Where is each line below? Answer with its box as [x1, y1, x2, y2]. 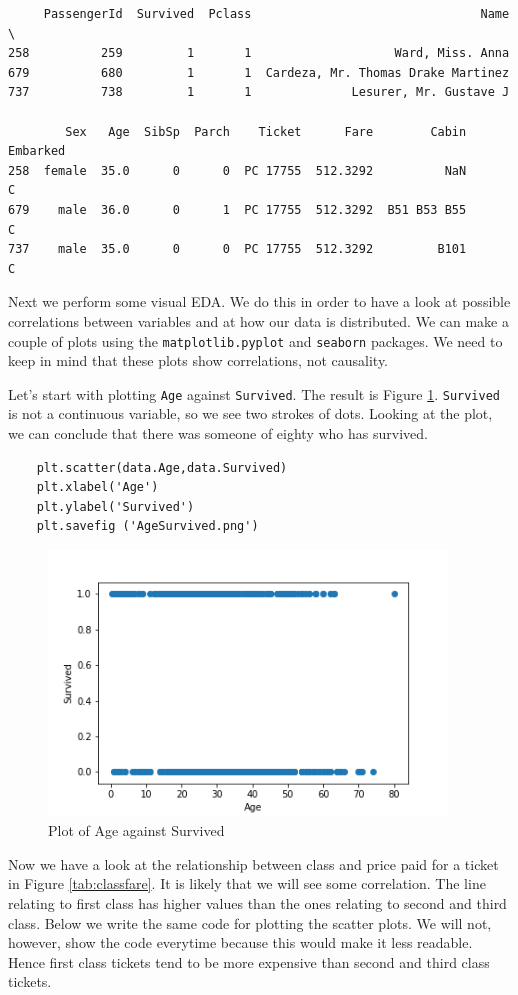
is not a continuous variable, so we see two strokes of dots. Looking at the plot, [8, 403, 493, 424]
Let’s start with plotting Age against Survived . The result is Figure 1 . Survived [8, 383, 501, 404]
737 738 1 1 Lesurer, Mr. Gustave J [8, 85, 510, 100]
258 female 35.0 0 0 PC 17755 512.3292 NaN [8, 163, 467, 178]
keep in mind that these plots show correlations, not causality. [8, 350, 389, 371]
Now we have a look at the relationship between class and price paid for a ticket [8, 853, 499, 874]
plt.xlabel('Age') [36, 480, 159, 495]
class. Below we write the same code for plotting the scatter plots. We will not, [8, 912, 492, 933]
